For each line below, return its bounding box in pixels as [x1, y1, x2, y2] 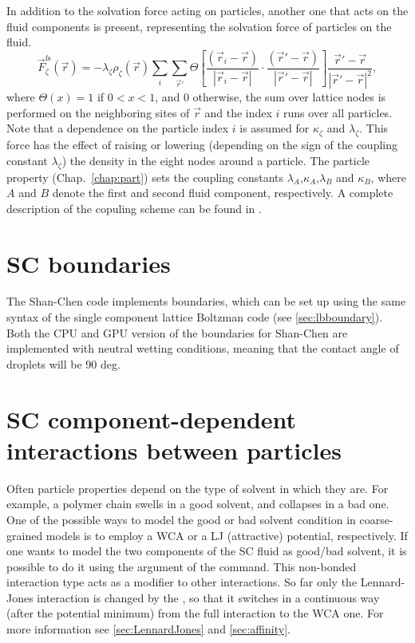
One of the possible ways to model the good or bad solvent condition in [6, 511, 356, 527]
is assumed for [239, 120, 310, 136]
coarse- [359, 511, 393, 527]
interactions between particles [6, 433, 342, 466]
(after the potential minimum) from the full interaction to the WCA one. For [6, 605, 384, 621]
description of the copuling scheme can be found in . [6, 199, 262, 216]
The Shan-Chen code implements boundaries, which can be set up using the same [6, 293, 406, 310]
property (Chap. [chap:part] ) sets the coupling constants [6, 168, 283, 185]
